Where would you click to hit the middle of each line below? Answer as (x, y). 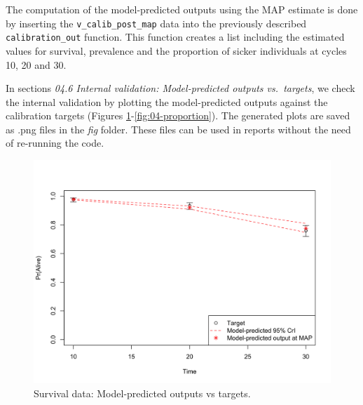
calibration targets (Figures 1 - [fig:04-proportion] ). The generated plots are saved (178, 115)
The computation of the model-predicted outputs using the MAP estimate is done (182, 9)
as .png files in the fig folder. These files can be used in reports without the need (178, 129)
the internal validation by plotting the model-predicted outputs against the (167, 101)
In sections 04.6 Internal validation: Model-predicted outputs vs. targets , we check (180, 88)
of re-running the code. (55, 143)
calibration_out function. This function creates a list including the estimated (175, 37)
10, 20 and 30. (36, 64)
